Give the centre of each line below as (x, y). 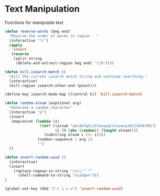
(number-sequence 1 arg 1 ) (65, 139)
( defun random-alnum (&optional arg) (43, 103)
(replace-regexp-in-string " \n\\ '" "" (53, 171)
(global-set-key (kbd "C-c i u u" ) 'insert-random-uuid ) (64, 189)
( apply (16, 45)
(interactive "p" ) (28, 112)
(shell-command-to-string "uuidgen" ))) (58, 176)
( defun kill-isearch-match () (35, 72)
